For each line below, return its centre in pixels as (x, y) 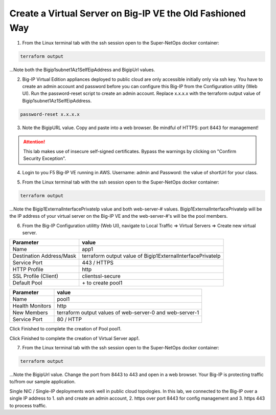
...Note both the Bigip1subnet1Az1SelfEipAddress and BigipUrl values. (82, 70)
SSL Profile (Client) (36, 276)
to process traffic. (28, 405)
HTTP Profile (28, 269)
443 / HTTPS (98, 263)
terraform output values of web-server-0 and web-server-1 (128, 313)
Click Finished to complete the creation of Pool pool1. (66, 329)
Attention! (34, 142)
